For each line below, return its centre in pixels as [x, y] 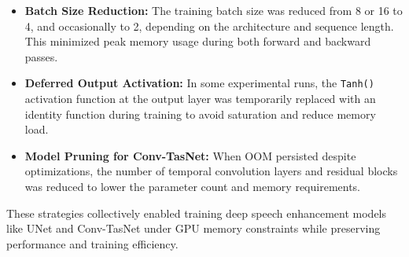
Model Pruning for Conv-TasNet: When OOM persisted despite [190, 155]
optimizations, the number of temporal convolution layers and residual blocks [211, 171]
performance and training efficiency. [92, 243]
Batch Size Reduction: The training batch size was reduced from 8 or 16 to [214, 10]
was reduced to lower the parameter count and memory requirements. [193, 186]
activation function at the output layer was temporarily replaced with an [200, 99]
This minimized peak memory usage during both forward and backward [198, 41]
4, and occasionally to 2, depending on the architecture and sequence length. [209, 26]
